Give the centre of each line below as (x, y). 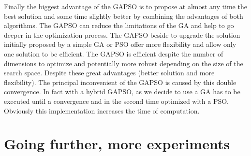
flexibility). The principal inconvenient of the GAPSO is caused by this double (120, 82)
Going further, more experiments (117, 144)
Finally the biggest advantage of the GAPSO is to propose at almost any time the (125, 6)
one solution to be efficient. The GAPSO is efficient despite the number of (114, 53)
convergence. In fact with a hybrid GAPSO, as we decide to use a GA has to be (122, 92)
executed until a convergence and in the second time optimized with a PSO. (117, 101)
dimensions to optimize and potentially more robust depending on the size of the (124, 63)
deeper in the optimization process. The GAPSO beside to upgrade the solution (122, 35)
